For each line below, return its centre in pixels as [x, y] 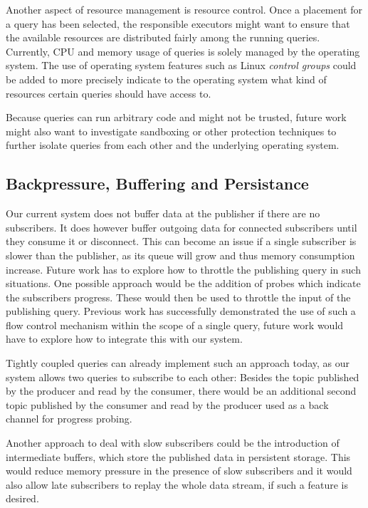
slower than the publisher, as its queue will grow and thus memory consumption [180, 255]
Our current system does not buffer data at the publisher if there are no [163, 213]
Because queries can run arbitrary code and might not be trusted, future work [176, 117]
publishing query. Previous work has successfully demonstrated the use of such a [181, 311]
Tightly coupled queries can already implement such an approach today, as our [178, 363]
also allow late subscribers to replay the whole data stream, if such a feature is [177, 484]
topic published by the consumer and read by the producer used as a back [167, 404]
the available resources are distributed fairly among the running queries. [163, 37]
